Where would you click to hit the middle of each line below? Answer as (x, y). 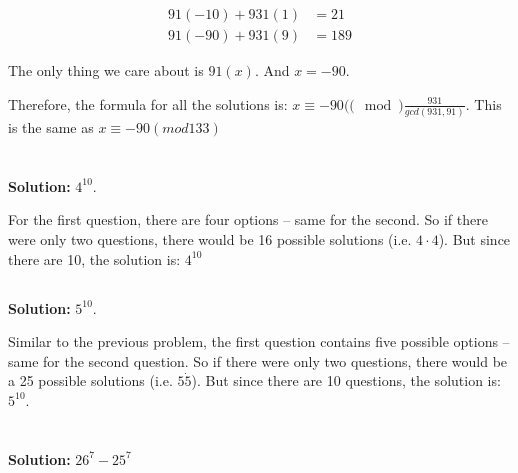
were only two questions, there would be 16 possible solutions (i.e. (210, 238)
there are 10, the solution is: (94, 258)
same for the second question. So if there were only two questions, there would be (258, 360)
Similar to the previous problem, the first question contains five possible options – (259, 341)
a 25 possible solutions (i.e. (90, 380)
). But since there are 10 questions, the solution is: (346, 380)
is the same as (51, 126)
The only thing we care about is (106, 70)
